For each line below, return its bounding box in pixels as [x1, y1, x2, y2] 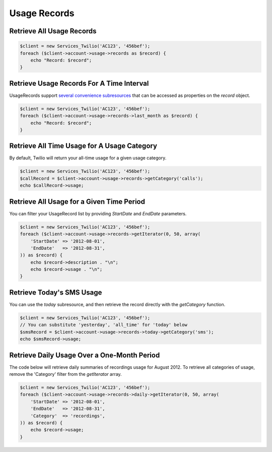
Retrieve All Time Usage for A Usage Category [9, 142, 157, 150]
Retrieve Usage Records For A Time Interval [9, 79, 149, 88]
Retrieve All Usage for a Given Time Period [9, 197, 146, 206]
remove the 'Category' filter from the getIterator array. [9, 371, 122, 377]
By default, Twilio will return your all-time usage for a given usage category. [9, 155, 167, 161]
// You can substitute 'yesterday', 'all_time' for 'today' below [20, 322, 187, 328]
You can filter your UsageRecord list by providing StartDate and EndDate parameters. [9, 210, 187, 216]
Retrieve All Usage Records [9, 27, 97, 35]
